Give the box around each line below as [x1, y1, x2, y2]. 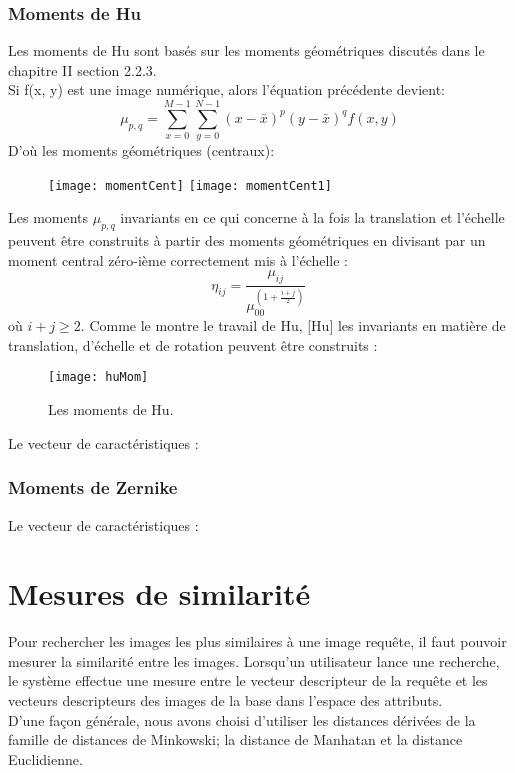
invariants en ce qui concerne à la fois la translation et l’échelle [120, 207, 505, 228]
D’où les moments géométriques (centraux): [8, 140, 275, 161]
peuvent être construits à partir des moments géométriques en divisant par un [8, 230, 486, 251]
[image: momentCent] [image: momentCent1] [48, 178, 332, 193]
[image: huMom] [48, 370, 149, 385]
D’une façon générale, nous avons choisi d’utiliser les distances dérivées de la [8, 709, 476, 730]
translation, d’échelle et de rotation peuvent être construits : [8, 334, 378, 355]
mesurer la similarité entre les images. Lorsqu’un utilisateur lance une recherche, [8, 650, 500, 671]
